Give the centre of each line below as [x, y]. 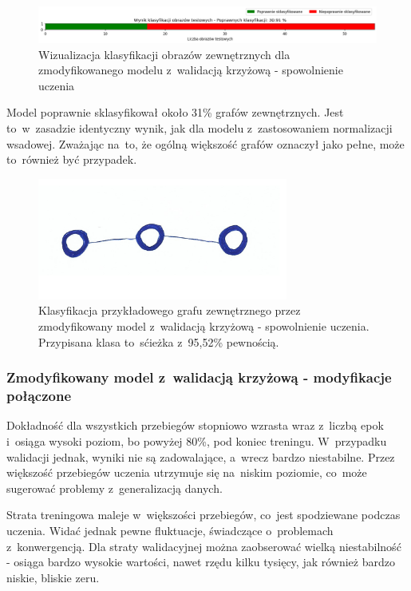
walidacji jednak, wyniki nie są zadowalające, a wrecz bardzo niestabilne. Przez [201, 456]
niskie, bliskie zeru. [53, 577]
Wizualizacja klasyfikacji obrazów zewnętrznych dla [164, 54]
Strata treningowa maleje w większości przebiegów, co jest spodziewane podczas [204, 515]
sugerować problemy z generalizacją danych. [115, 488]
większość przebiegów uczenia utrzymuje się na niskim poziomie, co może [187, 472]
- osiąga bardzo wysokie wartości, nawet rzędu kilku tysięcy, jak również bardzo [201, 562]
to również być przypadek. [72, 159]
